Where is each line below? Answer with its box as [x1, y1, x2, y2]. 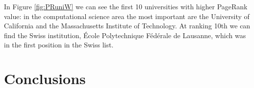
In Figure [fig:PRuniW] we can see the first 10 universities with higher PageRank [4, 1, 248, 11]
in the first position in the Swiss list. [4, 40, 114, 50]
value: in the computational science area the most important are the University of [4, 11, 250, 21]
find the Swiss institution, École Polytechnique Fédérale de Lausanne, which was [4, 30, 246, 40]
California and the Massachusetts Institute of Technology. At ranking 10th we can [4, 21, 251, 31]
